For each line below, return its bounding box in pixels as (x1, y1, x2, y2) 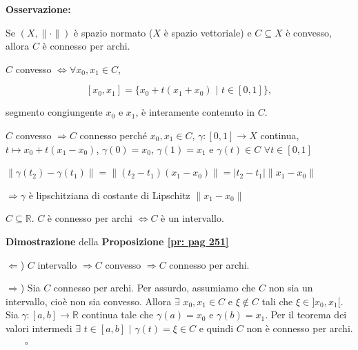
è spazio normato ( (74, 25, 153, 39)
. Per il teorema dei (265, 307, 347, 322)
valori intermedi (6, 320, 72, 335)
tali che (261, 294, 293, 308)
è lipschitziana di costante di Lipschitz (28, 187, 190, 202)
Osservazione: (6, 2, 71, 16)
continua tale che (81, 307, 154, 322)
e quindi (199, 320, 234, 335)
